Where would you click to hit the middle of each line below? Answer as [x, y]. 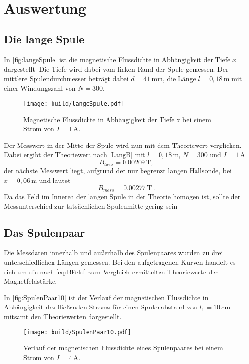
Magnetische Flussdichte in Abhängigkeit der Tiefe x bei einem [117, 119]
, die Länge [179, 78]
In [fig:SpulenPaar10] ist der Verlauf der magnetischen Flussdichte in [106, 297]
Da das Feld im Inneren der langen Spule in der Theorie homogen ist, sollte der [122, 196]
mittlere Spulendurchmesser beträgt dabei [66, 78]
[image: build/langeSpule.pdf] [74, 103]
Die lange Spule [44, 39]
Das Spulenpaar [44, 232]
